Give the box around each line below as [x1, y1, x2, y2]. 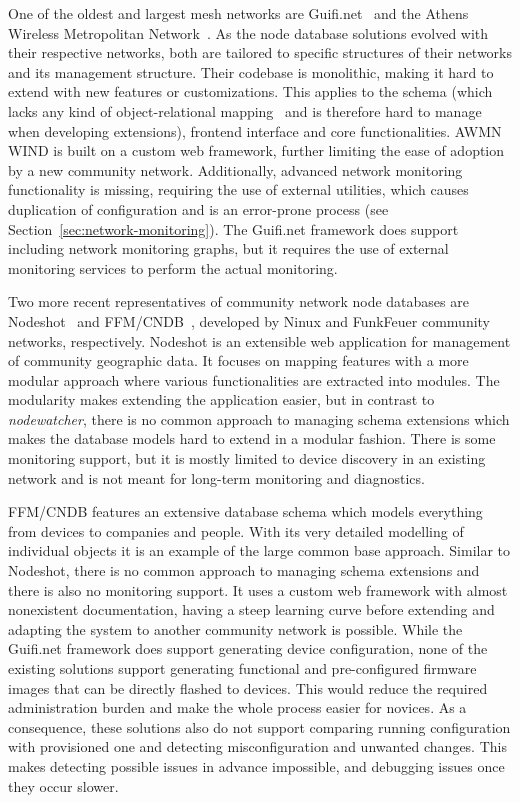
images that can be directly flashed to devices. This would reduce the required [8, 677, 488, 698]
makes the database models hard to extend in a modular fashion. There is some [8, 428, 496, 449]
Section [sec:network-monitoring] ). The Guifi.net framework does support [8, 218, 459, 239]
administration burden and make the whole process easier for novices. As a [8, 697, 467, 718]
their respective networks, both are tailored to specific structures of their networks [8, 42, 513, 63]
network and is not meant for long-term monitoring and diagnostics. [8, 467, 425, 488]
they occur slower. [8, 775, 119, 796]
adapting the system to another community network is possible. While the [8, 618, 463, 639]
